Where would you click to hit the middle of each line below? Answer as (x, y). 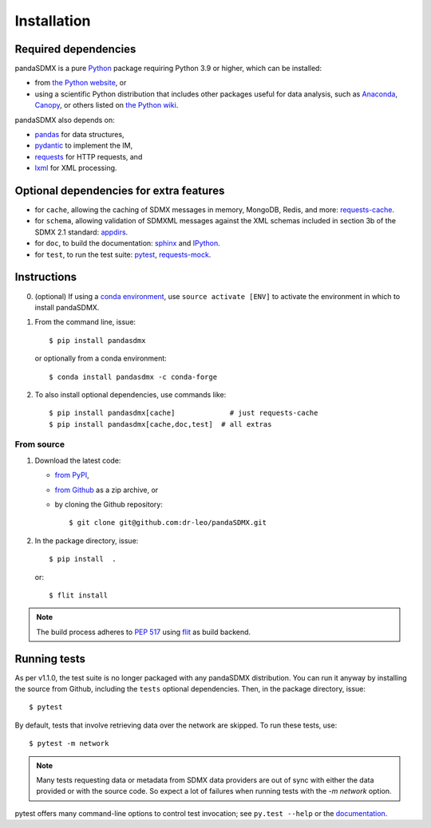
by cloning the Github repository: (109, 504)
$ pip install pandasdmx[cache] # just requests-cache (184, 413)
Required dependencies (75, 49)
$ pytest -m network (69, 743)
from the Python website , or (81, 83)
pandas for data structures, (79, 135)
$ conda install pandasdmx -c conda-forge (133, 377)
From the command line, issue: (85, 322)
